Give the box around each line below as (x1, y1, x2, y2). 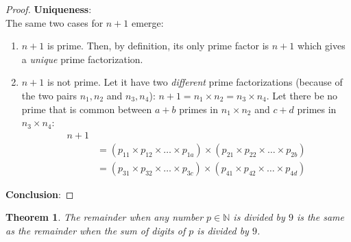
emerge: (132, 15, 164, 29)
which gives (298, 38, 346, 53)
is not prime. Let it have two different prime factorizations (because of (47, 75, 343, 89)
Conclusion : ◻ (5, 186, 74, 201)
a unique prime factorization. (21, 51, 143, 66)
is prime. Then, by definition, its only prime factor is (47, 38, 269, 53)
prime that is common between (21, 101, 152, 116)
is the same (296, 210, 344, 224)
